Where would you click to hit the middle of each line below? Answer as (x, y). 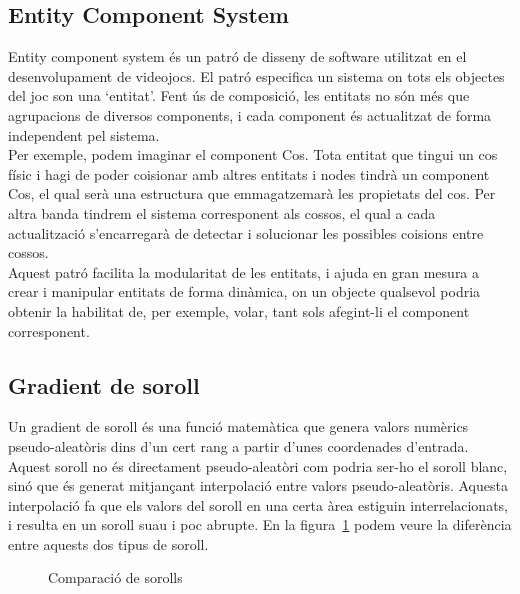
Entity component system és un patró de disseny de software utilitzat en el (237, 56)
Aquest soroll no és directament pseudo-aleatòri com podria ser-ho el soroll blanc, (258, 465)
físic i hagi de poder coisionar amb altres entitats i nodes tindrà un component (249, 173)
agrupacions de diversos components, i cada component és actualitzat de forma (250, 114)
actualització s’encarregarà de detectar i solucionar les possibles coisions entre (246, 232)
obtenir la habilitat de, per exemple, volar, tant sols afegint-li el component (239, 310)
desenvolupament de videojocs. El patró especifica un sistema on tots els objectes (256, 75)
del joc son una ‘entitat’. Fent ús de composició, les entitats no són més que (239, 95)
